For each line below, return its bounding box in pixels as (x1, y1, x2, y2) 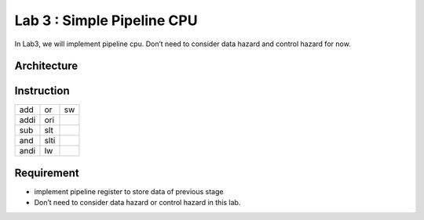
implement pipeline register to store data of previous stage (34, 186, 224, 196)
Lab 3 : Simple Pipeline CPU (14, 12, 198, 29)
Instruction (14, 85, 70, 98)
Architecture (14, 60, 79, 73)
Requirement (14, 166, 80, 179)
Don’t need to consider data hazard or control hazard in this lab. (34, 198, 241, 207)
